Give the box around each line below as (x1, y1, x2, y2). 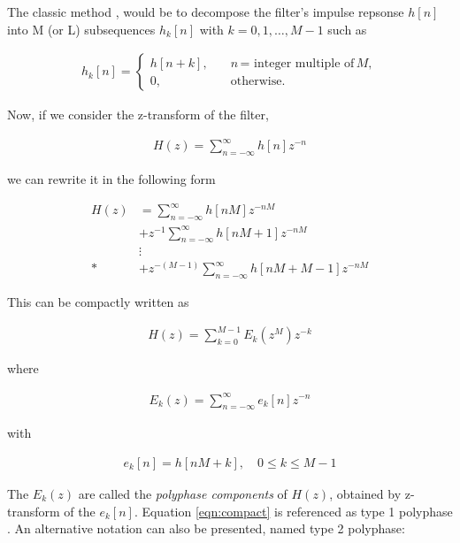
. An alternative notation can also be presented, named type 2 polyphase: (7, 519, 405, 538)
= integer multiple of (240, 57, 355, 70)
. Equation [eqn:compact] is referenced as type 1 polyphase (134, 501, 453, 520)
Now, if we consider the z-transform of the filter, (7, 105, 269, 124)
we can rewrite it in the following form (7, 170, 216, 188)
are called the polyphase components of (78, 484, 287, 502)
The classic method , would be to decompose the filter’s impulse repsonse (7, 3, 404, 20)
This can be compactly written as (7, 293, 189, 311)
